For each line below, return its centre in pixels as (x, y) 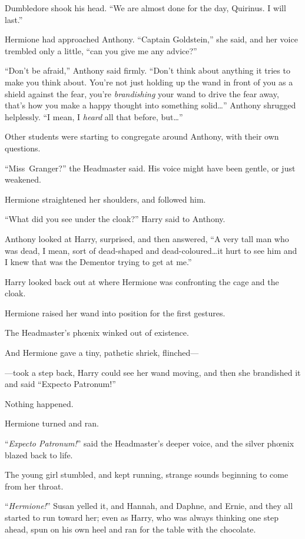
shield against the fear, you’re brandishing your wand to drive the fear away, (142, 93)
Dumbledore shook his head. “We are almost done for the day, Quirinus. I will (145, 8)
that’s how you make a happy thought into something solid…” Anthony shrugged (150, 105)
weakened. (23, 179)
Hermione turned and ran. (52, 423)
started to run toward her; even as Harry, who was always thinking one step (142, 517)
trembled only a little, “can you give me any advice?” (101, 50)
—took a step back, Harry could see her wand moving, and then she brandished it (153, 372)
